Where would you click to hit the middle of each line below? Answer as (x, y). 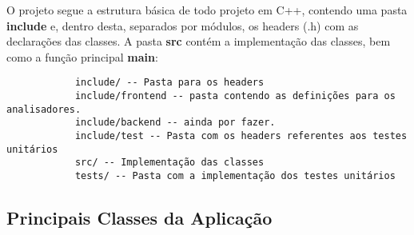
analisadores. (44, 109)
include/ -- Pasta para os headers (169, 83)
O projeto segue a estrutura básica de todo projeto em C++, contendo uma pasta (207, 10)
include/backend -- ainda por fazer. (175, 123)
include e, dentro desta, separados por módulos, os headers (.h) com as (183, 25)
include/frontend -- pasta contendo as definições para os (235, 96)
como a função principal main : (82, 56)
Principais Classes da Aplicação (139, 218)
